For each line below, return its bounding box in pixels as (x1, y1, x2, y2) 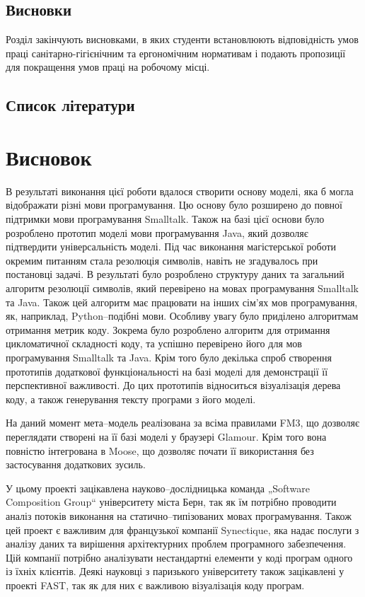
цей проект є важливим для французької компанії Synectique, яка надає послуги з (6, 522, 359, 537)
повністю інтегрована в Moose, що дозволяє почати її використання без (6, 443, 314, 458)
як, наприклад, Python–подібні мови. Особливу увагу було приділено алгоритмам (6, 308, 359, 323)
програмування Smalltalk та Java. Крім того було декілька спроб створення (6, 350, 332, 365)
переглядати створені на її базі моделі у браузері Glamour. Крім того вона (6, 429, 327, 444)
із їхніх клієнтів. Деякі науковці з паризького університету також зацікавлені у (6, 564, 344, 579)
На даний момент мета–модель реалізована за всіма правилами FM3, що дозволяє (6, 415, 359, 430)
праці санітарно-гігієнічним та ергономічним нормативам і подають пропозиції (6, 45, 346, 60)
